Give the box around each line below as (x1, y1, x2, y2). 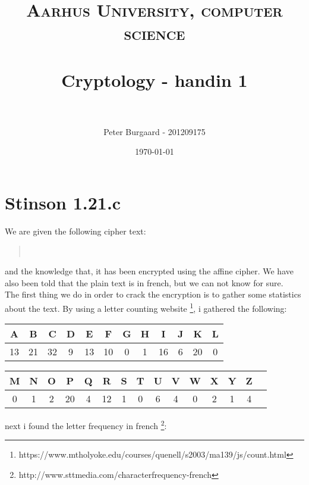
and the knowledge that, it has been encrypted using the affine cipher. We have (5, 265, 294, 277)
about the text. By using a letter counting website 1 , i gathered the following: (5, 300, 287, 314)
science (124, 21, 185, 45)
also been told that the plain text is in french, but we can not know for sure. (5, 276, 283, 289)
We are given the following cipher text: (5, 225, 146, 237)
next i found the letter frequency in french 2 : (5, 418, 167, 431)
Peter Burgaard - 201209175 (103, 125, 206, 137)
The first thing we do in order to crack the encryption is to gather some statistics (5, 288, 301, 301)
